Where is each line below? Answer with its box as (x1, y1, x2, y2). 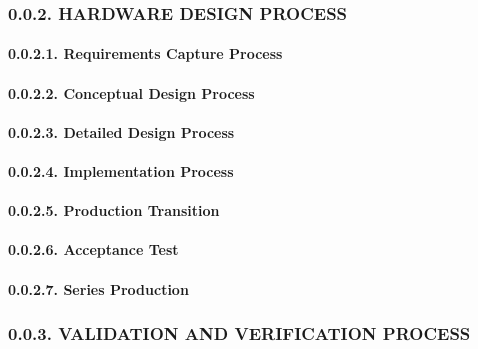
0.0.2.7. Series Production (8, 278, 189, 299)
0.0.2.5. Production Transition (8, 200, 220, 221)
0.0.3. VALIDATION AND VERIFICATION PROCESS (8, 321, 471, 346)
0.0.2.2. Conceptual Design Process (8, 82, 255, 103)
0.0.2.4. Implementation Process (8, 161, 234, 181)
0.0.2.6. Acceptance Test (8, 239, 179, 260)
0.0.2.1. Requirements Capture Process (8, 43, 283, 64)
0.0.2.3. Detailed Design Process (8, 121, 235, 142)
